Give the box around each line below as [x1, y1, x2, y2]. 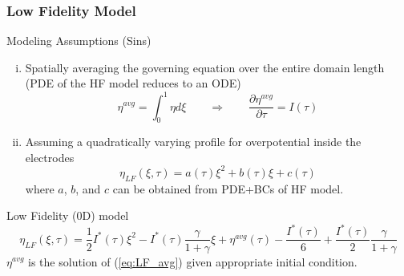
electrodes [25, 148, 75, 165]
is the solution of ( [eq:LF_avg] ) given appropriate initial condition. [28, 253, 358, 270]
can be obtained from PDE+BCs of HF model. [112, 180, 344, 197]
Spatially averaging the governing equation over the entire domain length [25, 59, 385, 75]
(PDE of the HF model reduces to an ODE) [25, 75, 241, 91]
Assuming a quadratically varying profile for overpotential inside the [25, 133, 362, 150]
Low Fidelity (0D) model [6, 207, 129, 224]
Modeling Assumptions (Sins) [6, 32, 151, 49]
